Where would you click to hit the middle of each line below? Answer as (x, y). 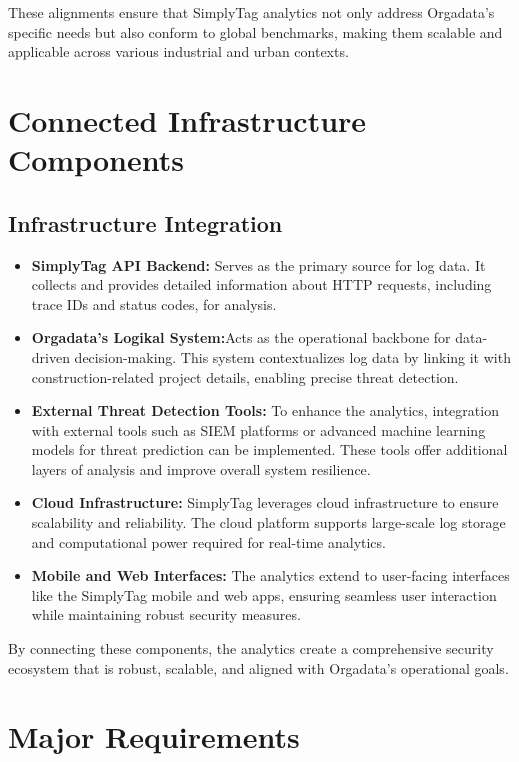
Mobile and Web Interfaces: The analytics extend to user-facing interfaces (270, 575)
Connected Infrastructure (187, 119)
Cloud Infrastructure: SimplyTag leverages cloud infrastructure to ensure (265, 502)
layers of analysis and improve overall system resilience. (201, 468)
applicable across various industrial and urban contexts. (178, 51)
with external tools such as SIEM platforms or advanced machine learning (258, 429)
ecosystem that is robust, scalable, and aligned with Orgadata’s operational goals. (258, 667)
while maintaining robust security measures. (166, 614)
